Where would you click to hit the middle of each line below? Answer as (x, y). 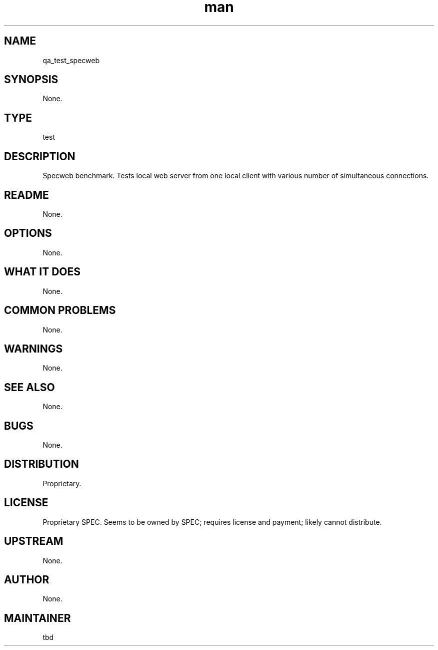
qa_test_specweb (71, 60)
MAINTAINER (37, 618)
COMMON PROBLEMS (60, 310)
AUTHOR (27, 579)
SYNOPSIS (31, 80)
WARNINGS (33, 349)
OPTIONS (28, 233)
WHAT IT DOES (42, 272)
